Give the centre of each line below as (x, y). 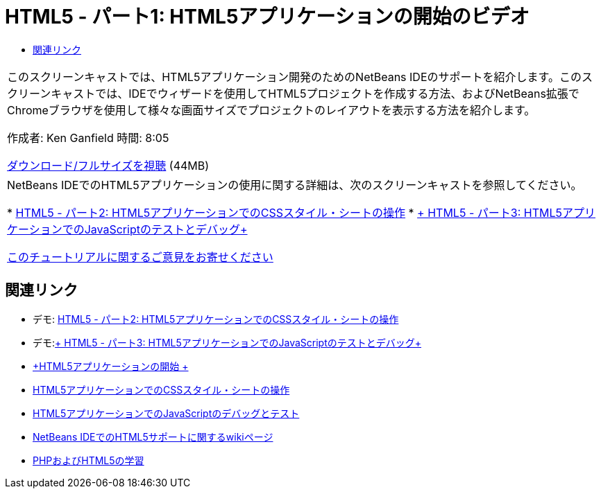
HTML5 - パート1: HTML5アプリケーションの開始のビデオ (267, 17)
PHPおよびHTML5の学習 (88, 460)
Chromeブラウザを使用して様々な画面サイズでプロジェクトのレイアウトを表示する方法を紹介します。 (271, 110)
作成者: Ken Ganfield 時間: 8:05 (88, 138)
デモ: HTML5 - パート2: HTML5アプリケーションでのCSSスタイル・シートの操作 (216, 319)
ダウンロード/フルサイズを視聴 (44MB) (108, 165)
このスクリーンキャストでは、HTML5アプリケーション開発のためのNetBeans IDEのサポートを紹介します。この (294, 77)
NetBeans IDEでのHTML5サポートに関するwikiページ (153, 436)
